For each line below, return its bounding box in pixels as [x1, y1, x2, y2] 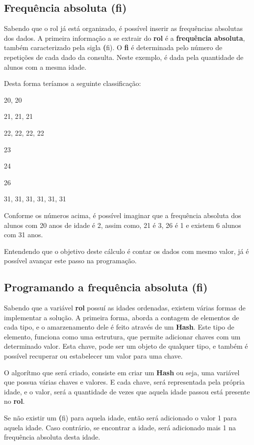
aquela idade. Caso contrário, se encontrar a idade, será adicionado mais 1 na [4, 422, 236, 432]
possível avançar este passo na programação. [4, 255, 137, 266]
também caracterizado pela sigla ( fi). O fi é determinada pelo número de [4, 42, 223, 53]
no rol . [4, 396, 25, 406]
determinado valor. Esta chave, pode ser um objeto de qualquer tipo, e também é [4, 341, 248, 351]
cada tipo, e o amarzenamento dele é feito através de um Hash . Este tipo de [4, 322, 234, 332]
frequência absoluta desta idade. [4, 432, 101, 442]
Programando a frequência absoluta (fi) [4, 279, 208, 295]
